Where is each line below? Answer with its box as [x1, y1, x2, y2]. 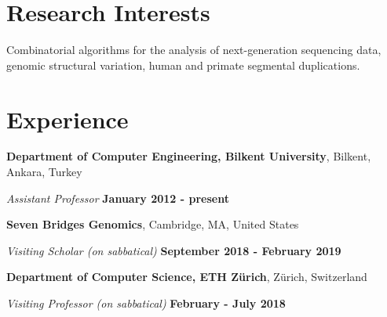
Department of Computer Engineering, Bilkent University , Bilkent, [6, 148, 371, 164]
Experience [6, 103, 129, 135]
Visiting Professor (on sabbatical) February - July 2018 [6, 295, 286, 311]
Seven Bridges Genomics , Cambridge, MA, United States [6, 216, 299, 232]
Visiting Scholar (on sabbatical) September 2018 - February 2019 [6, 242, 341, 258]
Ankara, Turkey [6, 164, 82, 180]
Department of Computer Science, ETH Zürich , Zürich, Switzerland [6, 268, 367, 285]
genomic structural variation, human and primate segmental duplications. [6, 56, 360, 73]
